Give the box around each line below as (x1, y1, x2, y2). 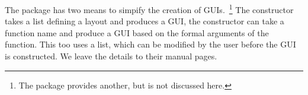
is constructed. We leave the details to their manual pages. (5, 50, 217, 62)
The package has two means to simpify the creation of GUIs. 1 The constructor (5, 2, 294, 15)
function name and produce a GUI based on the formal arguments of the (5, 26, 269, 39)
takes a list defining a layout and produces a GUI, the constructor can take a (5, 15, 284, 27)
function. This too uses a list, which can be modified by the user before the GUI (5, 38, 296, 50)
